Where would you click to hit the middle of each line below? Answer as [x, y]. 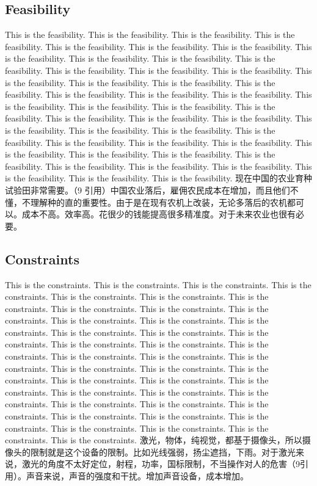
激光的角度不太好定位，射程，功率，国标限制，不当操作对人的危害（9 [161, 464]
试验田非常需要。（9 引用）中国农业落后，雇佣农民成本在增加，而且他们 [148, 190]
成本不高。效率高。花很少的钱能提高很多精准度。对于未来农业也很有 [158, 214]
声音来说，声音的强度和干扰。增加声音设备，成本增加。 [137, 476]
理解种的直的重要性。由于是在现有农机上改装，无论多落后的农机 [158, 202]
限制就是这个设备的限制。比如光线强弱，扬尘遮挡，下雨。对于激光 [163, 452]
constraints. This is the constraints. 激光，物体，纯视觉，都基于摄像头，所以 [154, 440]
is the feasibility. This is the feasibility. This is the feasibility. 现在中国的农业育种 [159, 178]
